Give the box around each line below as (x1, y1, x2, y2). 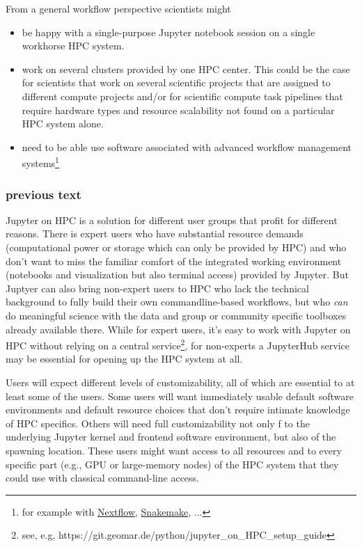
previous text (6, 185, 81, 203)
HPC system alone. (22, 116, 104, 131)
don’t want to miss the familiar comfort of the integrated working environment (6, 253, 342, 268)
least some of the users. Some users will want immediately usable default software (6, 388, 354, 403)
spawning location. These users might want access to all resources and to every (6, 443, 342, 457)
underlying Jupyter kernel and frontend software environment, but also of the (6, 429, 336, 444)
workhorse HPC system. (22, 38, 125, 53)
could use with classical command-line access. (6, 470, 199, 485)
